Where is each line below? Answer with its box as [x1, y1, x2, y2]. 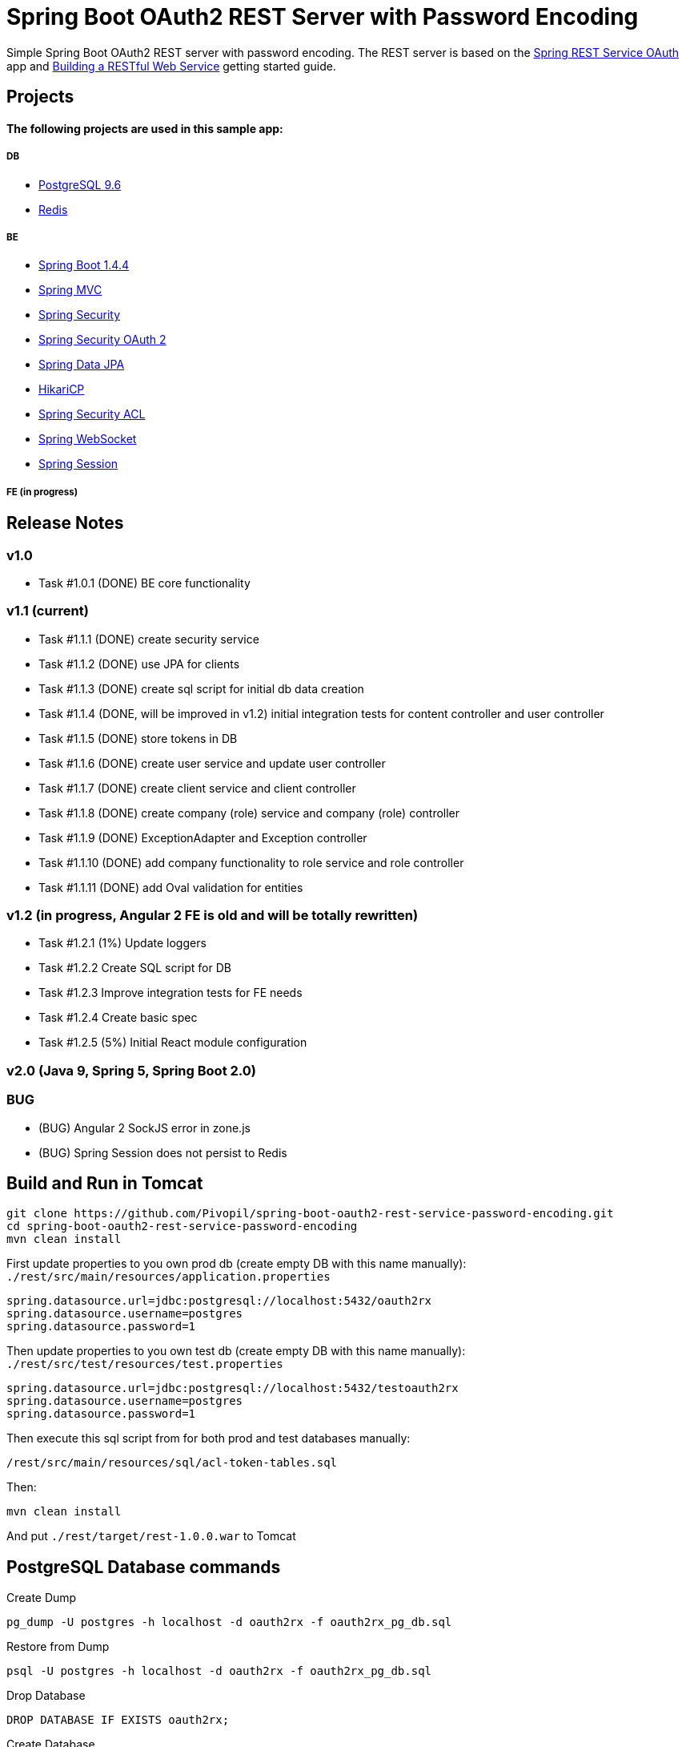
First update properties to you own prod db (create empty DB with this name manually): [6, 1257, 467, 1271]
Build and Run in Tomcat [6, 1172, 203, 1193]
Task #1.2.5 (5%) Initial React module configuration [38, 1035, 307, 1050]
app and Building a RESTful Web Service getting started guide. [6, 59, 336, 73]
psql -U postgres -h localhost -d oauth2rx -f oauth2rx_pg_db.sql [6, 1664, 432, 1678]
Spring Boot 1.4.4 [38, 258, 129, 272]
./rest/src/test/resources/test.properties [6, 1358, 283, 1371]
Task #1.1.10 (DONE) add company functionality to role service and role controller [38, 855, 464, 869]
